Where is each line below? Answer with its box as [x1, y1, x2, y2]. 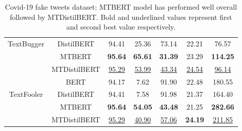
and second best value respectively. [66, 21, 176, 32]
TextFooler [9, 89, 43, 99]
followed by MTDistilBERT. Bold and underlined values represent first [10, 11, 232, 22]
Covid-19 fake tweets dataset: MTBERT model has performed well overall [5, 2, 237, 12]
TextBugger [8, 38, 45, 49]
